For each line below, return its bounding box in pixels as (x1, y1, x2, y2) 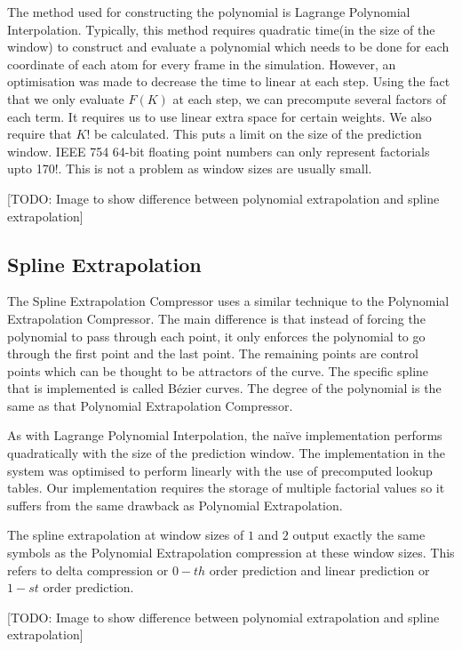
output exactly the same (292, 526, 426, 544)
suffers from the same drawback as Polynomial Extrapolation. (7, 495, 343, 514)
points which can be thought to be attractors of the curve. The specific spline (7, 361, 429, 380)
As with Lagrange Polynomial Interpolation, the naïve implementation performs (7, 426, 442, 445)
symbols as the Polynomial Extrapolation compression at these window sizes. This (7, 543, 455, 562)
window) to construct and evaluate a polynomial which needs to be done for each (7, 37, 450, 56)
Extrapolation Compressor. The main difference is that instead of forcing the (7, 309, 426, 327)
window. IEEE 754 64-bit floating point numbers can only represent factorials (7, 141, 430, 160)
